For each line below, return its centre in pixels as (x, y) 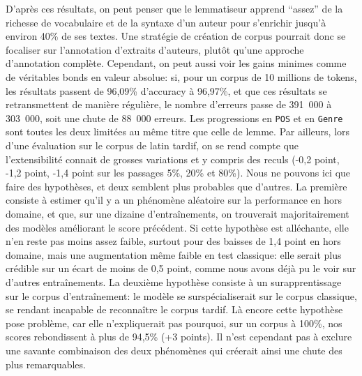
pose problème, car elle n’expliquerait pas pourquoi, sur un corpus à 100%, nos (174, 323)
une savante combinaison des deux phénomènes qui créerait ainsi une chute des (174, 350)
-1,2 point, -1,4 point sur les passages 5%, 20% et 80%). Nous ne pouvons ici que (178, 173)
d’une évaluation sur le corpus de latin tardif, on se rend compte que (152, 145)
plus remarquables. (46, 364)
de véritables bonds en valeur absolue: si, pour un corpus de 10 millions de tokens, (181, 76)
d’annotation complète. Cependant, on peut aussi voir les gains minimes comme (176, 63)
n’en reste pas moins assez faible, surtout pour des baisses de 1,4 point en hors (173, 241)
